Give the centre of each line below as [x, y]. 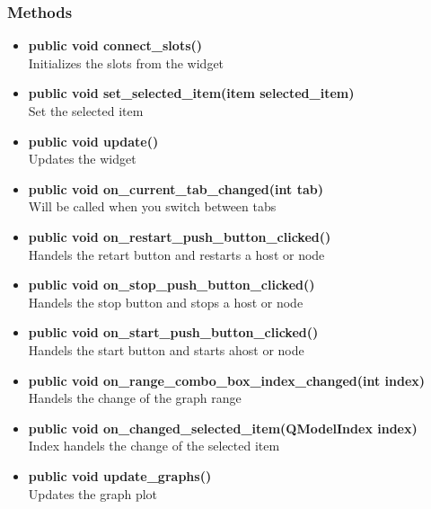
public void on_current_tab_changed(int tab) [176, 188]
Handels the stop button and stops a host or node [166, 302]
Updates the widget [82, 159]
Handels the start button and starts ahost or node [166, 349]
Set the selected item [86, 111]
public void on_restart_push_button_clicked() [180, 236]
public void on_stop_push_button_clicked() [172, 285]
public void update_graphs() [120, 475]
